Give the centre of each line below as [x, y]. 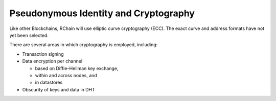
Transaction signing [43, 54]
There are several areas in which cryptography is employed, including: [84, 45]
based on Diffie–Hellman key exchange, [77, 68]
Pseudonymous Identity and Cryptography [102, 13]
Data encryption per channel [52, 61]
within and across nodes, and [66, 75]
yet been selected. [29, 35]
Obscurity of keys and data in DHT [59, 89]
